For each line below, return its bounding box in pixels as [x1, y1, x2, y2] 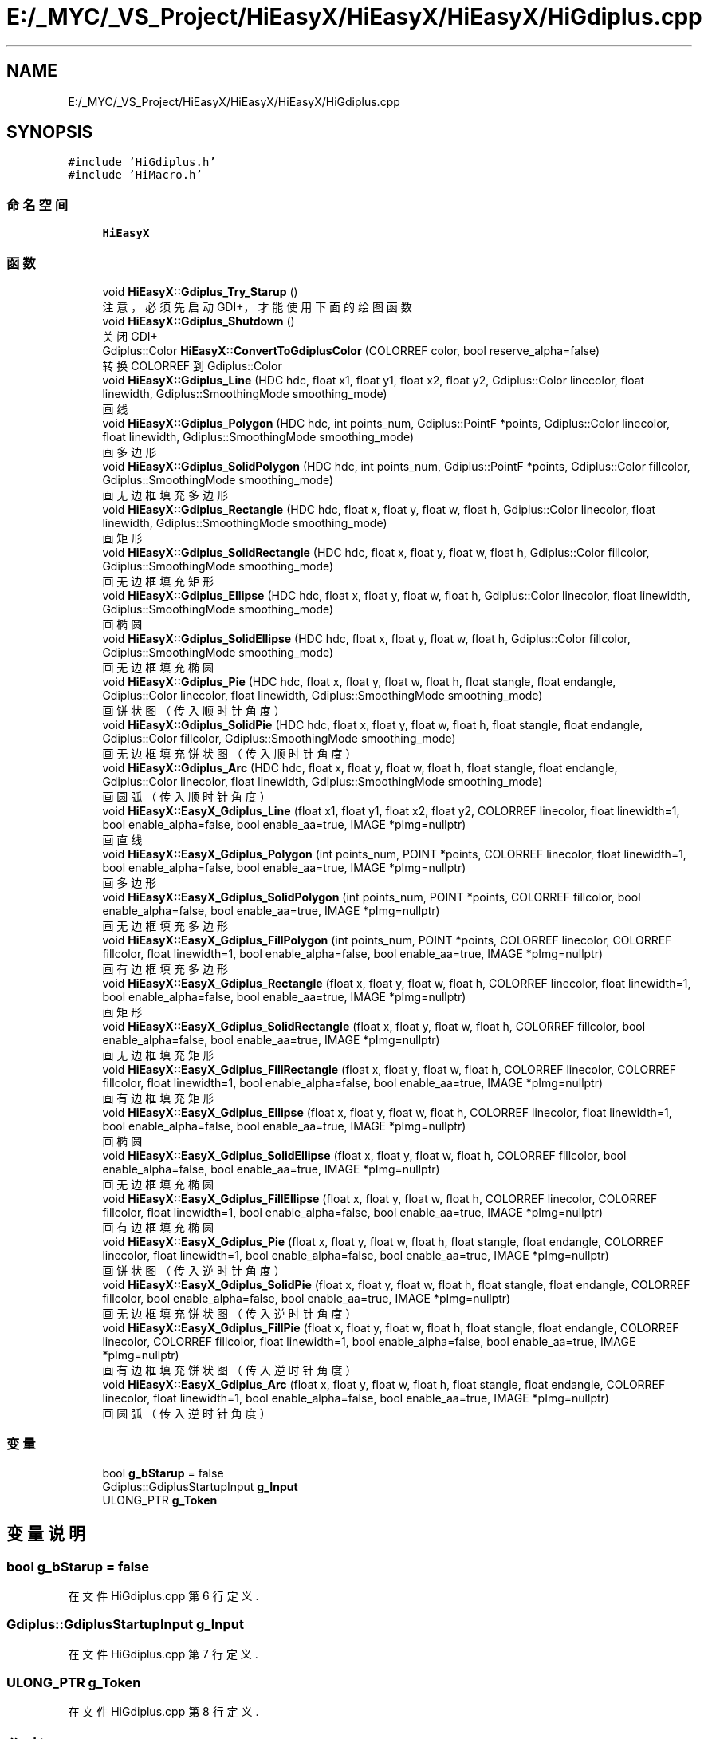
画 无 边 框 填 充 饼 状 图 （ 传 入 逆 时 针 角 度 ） [102, 1306, 357, 1320]
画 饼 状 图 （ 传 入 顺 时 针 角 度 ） [102, 703, 285, 717]
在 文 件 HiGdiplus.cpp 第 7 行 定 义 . [68, 1646, 258, 1661]
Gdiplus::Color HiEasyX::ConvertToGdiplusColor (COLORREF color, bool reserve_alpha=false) [102, 343, 600, 357]
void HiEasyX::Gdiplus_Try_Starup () [102, 284, 298, 298]
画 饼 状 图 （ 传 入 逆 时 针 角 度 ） [102, 1263, 285, 1277]
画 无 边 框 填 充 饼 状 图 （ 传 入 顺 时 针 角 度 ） [102, 746, 357, 760]
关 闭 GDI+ [102, 329, 158, 343]
